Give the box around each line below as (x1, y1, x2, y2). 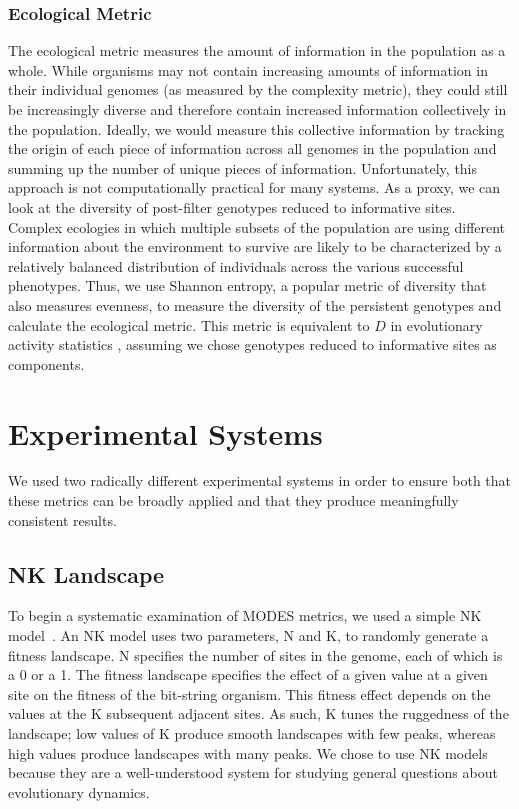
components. (8, 353, 85, 374)
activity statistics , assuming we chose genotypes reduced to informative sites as (8, 334, 497, 355)
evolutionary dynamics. (8, 781, 150, 802)
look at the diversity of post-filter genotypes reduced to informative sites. (8, 196, 456, 217)
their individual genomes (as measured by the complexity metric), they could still (8, 79, 508, 100)
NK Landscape (8, 558, 165, 589)
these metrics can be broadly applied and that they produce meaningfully (8, 490, 459, 511)
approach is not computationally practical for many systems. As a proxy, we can (8, 177, 501, 198)
